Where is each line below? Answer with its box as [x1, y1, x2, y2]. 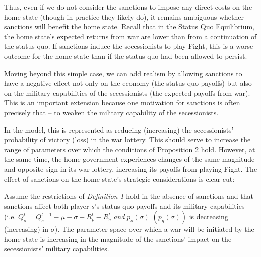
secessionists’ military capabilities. [4, 243, 109, 254]
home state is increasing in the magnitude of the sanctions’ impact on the [4, 233, 232, 244]
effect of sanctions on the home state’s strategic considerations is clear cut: [4, 173, 235, 184]
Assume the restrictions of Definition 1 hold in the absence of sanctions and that [4, 190, 253, 201]
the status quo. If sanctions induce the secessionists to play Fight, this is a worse [4, 41, 253, 51]
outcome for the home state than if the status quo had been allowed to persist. [4, 50, 247, 61]
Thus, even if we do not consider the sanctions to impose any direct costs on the [4, 2, 252, 12]
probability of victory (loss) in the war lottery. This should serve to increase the [4, 134, 251, 145]
